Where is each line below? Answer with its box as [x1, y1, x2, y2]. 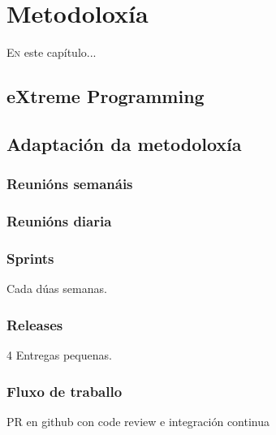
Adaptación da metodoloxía [6, 131, 242, 156]
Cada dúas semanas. [6, 280, 107, 297]
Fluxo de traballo [6, 381, 123, 401]
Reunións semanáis [6, 174, 133, 194]
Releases [6, 314, 63, 334]
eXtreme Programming [6, 84, 205, 109]
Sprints [6, 248, 54, 268]
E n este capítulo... [6, 44, 97, 61]
